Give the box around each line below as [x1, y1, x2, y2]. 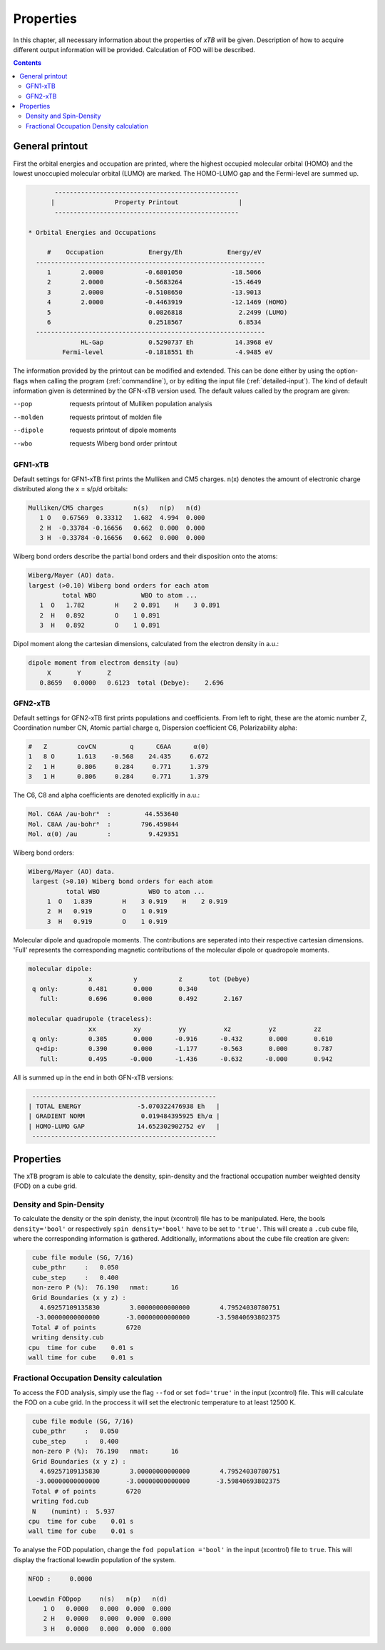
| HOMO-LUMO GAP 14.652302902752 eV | [28, 1122, 220, 1130]
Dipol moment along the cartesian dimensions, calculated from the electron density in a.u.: [13, 640, 279, 648]
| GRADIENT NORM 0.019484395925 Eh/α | [28, 1112, 220, 1120]
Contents [13, 59, 42, 67]
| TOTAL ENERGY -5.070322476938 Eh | [28, 1102, 220, 1110]
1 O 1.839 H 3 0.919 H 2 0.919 [46, 897, 228, 906]
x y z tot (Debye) [88, 975, 250, 983]
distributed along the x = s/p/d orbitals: [13, 485, 128, 493]
